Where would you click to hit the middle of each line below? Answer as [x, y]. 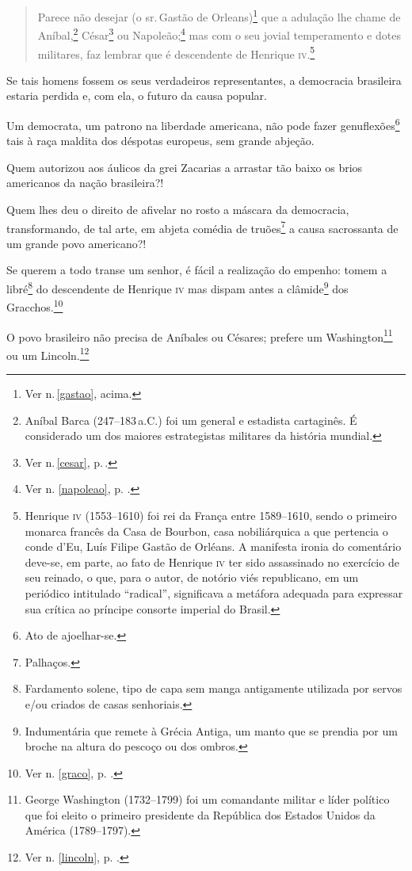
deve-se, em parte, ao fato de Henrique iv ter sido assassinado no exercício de [212, 562]
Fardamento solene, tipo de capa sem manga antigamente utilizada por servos [214, 688]
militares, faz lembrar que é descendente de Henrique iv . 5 [176, 52]
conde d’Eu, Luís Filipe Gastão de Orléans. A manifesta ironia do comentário [213, 546]
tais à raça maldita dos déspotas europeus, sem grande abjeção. [160, 141]
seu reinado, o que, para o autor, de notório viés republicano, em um [192, 577]
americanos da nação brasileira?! [85, 183]
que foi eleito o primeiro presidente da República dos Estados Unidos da [200, 814]
